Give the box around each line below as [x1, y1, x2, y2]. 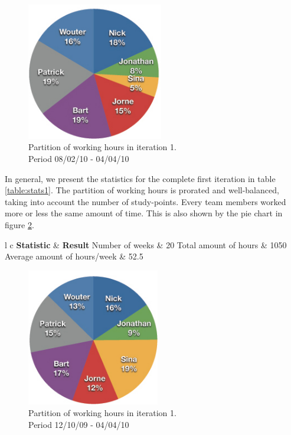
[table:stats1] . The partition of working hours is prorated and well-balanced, [5, 184, 279, 196]
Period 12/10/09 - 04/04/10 [28, 418, 129, 430]
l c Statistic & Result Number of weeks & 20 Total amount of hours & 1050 [5, 238, 287, 251]
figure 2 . [5, 218, 34, 231]
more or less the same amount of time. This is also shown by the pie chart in [5, 207, 283, 219]
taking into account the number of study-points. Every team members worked [5, 195, 286, 207]
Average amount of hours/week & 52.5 [5, 250, 143, 262]
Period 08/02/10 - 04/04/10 [28, 152, 129, 164]
